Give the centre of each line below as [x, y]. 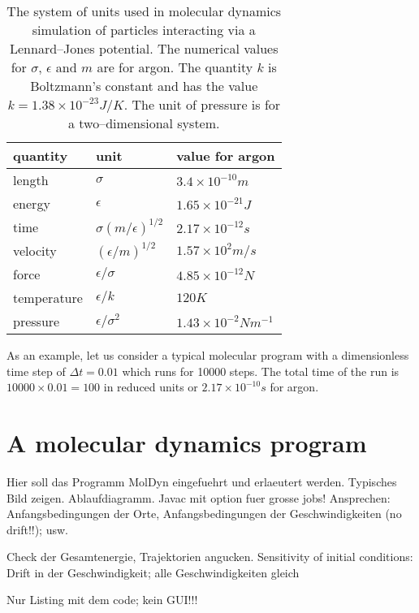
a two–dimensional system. [144, 123]
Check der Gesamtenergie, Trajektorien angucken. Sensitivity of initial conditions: [210, 557]
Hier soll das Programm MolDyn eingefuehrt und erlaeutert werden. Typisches [202, 481]
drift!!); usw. [37, 529]
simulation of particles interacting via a [144, 30]
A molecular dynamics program [187, 442]
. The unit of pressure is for [202, 104]
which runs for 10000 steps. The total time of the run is [261, 371]
